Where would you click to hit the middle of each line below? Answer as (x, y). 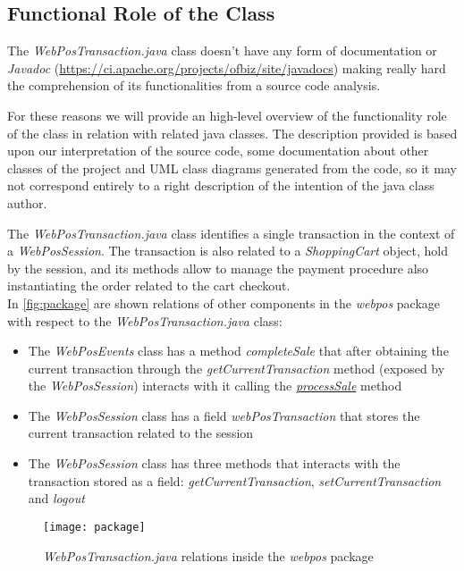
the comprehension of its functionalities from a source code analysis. (194, 85)
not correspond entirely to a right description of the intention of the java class (221, 185)
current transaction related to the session (141, 433)
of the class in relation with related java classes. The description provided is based (232, 133)
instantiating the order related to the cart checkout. (149, 285)
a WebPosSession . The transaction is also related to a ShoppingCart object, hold (228, 251)
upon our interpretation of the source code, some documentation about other (218, 151)
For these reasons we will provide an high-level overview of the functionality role (227, 115)
